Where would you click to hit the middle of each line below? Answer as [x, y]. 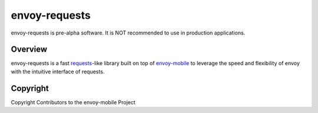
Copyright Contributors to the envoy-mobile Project [73, 102]
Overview [29, 49]
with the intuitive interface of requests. [58, 71]
